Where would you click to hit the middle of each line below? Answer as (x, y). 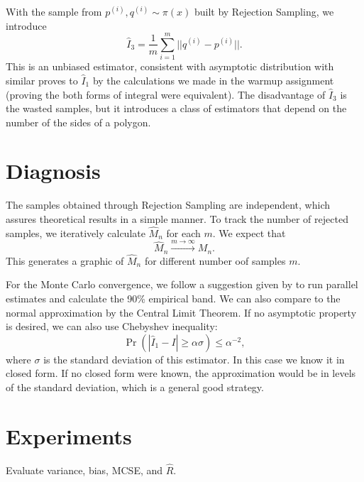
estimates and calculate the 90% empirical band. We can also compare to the (173, 298)
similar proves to (42, 80)
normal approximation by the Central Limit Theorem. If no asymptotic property (181, 312)
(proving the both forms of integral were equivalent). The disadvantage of (166, 94)
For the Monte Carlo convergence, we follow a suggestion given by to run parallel (182, 284)
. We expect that (249, 232)
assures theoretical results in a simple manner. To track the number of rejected (177, 219)
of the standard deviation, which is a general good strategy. (135, 387)
